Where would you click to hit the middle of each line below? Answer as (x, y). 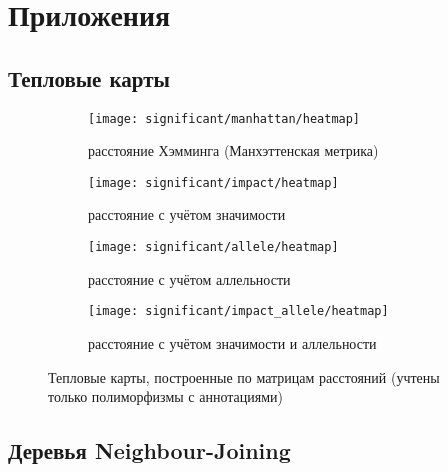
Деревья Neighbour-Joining (149, 450)
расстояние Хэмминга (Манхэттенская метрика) (233, 150)
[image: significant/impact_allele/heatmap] (238, 311)
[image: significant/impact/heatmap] (213, 182)
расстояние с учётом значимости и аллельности (232, 342)
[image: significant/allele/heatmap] (213, 247)
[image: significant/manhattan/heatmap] (224, 118)
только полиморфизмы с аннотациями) (165, 396)
